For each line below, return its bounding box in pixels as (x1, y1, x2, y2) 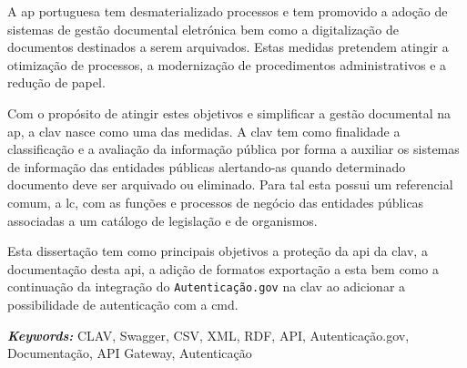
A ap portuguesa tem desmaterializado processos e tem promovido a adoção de (7, 2, 448, 20)
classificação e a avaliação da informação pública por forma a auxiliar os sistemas (7, 139, 460, 158)
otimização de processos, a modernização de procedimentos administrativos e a (7, 55, 447, 74)
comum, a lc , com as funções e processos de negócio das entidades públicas (7, 192, 424, 211)
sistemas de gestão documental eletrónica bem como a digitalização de (7, 19, 399, 38)
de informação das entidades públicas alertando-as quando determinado (7, 157, 406, 176)
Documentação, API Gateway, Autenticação (7, 343, 252, 363)
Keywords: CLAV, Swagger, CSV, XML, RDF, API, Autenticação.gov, (7, 325, 410, 344)
